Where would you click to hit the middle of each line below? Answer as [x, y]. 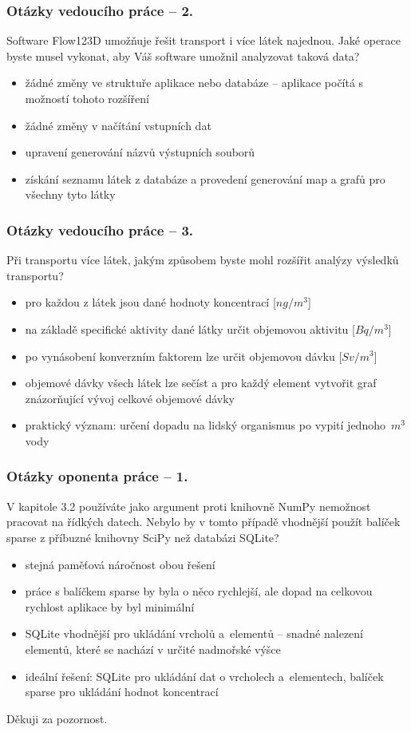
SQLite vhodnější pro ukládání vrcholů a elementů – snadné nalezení [194, 633]
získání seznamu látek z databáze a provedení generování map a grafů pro [205, 178]
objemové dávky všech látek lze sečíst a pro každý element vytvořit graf [201, 383]
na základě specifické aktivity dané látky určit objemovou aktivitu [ [190, 328]
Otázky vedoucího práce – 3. [100, 229]
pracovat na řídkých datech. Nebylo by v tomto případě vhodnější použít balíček [204, 522]
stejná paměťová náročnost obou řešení [120, 564]
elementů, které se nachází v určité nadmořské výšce [153, 649]
